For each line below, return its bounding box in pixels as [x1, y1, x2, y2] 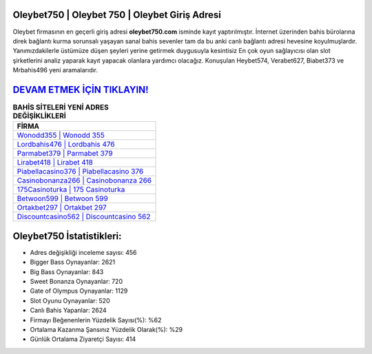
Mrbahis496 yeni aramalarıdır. [12, 66, 99, 74]
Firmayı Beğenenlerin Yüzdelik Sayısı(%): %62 [30, 315, 162, 324]
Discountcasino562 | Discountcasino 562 [17, 212, 151, 222]
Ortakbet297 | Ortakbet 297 [17, 203, 107, 213]
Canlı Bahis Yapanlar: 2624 [30, 306, 107, 315]
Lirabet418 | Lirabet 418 [17, 158, 93, 167]
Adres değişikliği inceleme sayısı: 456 [30, 248, 137, 256]
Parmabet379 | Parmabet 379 [17, 149, 113, 158]
